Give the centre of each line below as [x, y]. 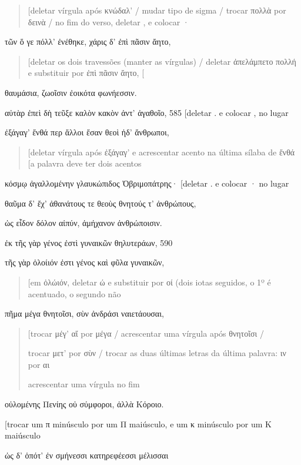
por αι [39, 364]
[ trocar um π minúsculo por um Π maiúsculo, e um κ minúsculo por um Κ [138, 424]
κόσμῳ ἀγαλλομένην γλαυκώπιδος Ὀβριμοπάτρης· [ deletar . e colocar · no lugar [147, 183]
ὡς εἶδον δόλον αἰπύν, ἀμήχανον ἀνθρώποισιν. [83, 223]
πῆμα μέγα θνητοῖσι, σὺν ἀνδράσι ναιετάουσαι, [84, 313]
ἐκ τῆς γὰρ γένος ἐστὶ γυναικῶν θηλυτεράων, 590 [89, 242]
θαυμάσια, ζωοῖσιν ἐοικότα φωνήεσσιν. [71, 92]
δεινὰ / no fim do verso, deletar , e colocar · [108, 21]
